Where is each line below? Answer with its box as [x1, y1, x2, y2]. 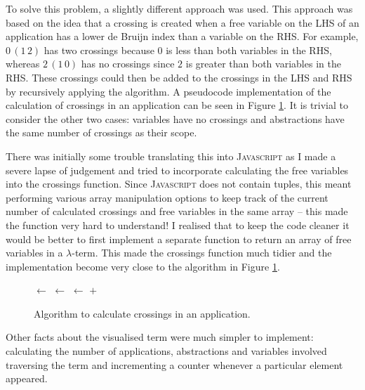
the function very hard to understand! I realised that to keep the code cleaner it [6, 217, 350, 232]
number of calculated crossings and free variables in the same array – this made [6, 204, 348, 219]
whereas [6, 56, 40, 71]
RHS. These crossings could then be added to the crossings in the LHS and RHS [6, 70, 352, 84]
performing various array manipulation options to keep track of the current [6, 190, 328, 204]
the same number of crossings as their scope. [6, 125, 197, 140]
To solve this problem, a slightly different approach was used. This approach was [6, 1, 353, 15]
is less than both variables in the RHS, [166, 42, 332, 57]
